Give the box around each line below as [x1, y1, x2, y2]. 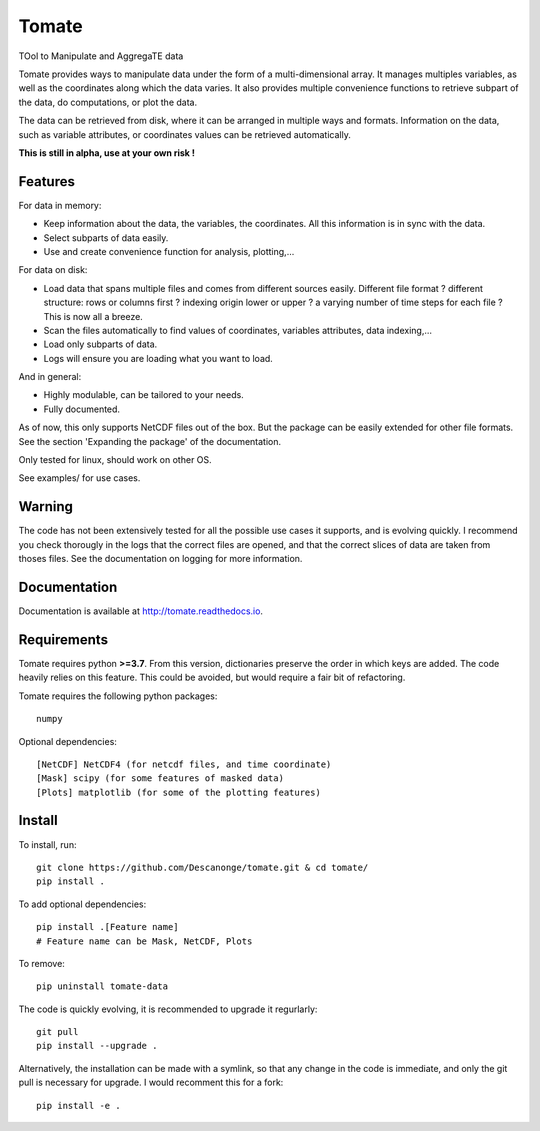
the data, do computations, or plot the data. [18, 96, 198, 108]
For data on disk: [18, 264, 88, 276]
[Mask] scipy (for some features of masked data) [36, 773, 285, 784]
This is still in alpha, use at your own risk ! [18, 146, 195, 159]
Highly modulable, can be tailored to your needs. [43, 389, 244, 401]
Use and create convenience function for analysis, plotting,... [43, 245, 295, 257]
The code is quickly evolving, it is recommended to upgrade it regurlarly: [18, 1003, 318, 1015]
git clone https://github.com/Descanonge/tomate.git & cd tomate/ [36, 861, 369, 873]
